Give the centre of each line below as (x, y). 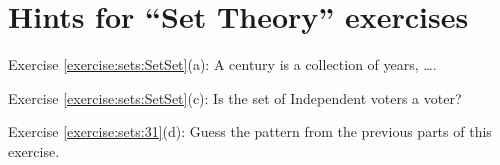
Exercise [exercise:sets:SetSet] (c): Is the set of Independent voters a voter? (235, 97)
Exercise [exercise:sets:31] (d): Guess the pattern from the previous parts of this (250, 131)
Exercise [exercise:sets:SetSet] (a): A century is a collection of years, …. (222, 64)
